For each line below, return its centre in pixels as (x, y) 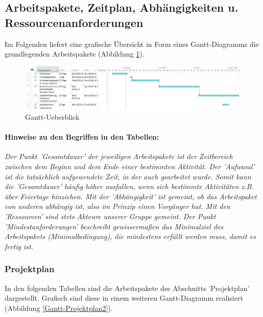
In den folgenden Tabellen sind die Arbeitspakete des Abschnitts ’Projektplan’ (127, 288)
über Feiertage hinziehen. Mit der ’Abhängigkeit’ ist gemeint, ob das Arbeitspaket (131, 196)
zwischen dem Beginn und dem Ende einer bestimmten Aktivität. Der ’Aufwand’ (130, 166)
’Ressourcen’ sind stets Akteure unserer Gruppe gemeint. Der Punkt (110, 216)
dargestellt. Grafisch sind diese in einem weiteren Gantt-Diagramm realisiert (124, 298)
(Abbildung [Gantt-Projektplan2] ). (59, 308)
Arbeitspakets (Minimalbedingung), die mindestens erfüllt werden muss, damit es (130, 236)
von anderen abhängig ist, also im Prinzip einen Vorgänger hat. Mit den (117, 206)
